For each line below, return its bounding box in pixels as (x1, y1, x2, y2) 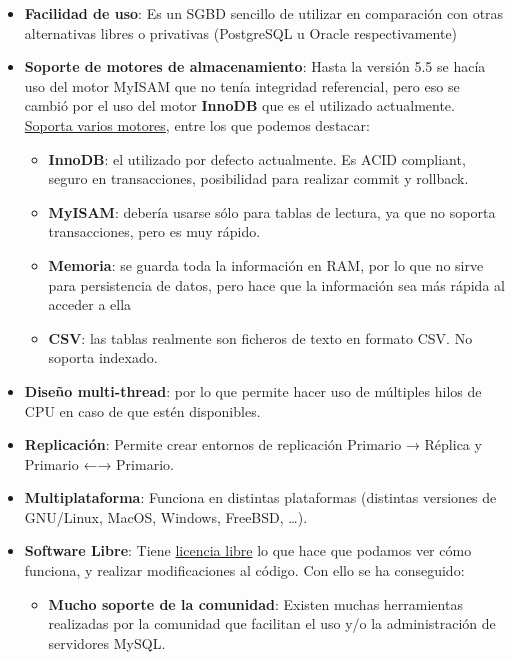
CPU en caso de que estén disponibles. (24, 400, 261, 421)
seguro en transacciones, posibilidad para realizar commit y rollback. (48, 168, 469, 189)
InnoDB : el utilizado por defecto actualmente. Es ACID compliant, (48, 148, 466, 169)
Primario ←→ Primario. (24, 453, 174, 474)
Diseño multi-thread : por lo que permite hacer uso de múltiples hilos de (24, 380, 482, 401)
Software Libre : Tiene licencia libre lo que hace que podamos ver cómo (24, 540, 472, 561)
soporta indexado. (48, 347, 158, 368)
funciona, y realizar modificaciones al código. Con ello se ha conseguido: (24, 560, 465, 581)
